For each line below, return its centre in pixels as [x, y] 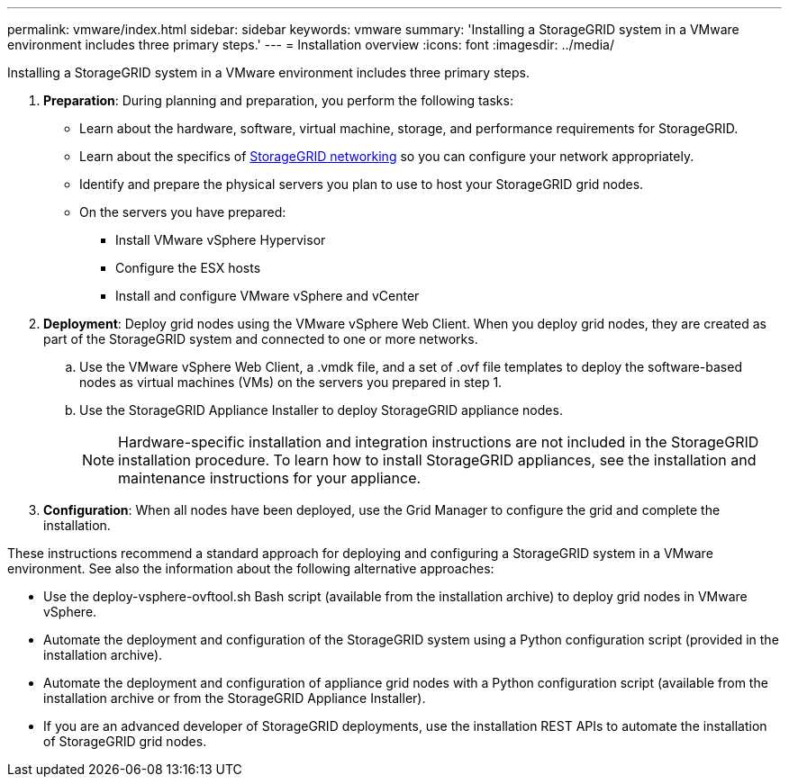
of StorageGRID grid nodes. [125, 741]
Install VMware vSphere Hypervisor [221, 240]
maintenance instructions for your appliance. [270, 478]
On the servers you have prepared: [183, 212]
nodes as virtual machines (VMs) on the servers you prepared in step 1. [291, 382]
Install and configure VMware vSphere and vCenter [268, 296]
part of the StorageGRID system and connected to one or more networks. [261, 339]
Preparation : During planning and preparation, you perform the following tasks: [278, 100]
